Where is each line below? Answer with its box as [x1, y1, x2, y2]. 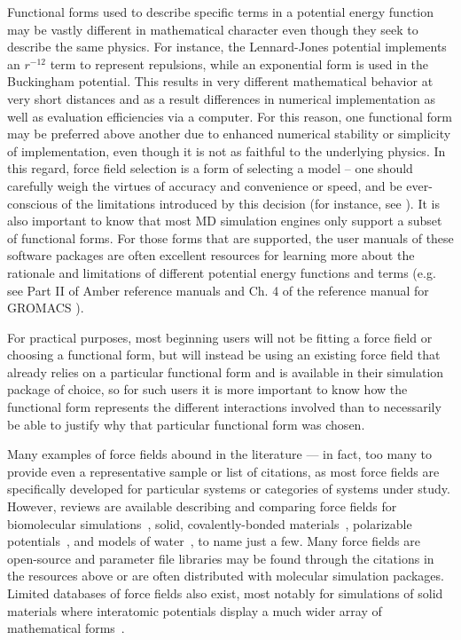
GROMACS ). [7, 298, 84, 317]
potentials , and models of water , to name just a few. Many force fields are [7, 532, 420, 550]
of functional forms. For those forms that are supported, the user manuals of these [7, 228, 454, 247]
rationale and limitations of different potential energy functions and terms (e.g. [7, 263, 436, 281]
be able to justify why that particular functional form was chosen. [7, 415, 365, 433]
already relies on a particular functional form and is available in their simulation [7, 362, 444, 381]
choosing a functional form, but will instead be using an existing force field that [7, 345, 441, 364]
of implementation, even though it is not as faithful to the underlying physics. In [7, 141, 446, 160]
